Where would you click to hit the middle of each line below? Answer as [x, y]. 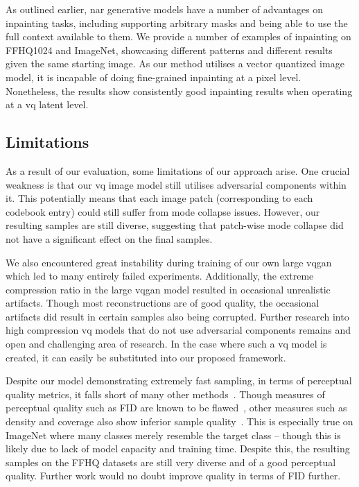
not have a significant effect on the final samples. [109, 238]
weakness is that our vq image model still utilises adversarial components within [176, 184]
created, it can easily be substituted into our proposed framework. [146, 357]
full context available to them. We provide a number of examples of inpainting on [178, 36]
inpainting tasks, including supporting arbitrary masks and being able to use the [177, 23]
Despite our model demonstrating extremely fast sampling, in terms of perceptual [179, 381]
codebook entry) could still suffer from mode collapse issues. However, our [163, 211]
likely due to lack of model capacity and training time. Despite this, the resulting [178, 448]
